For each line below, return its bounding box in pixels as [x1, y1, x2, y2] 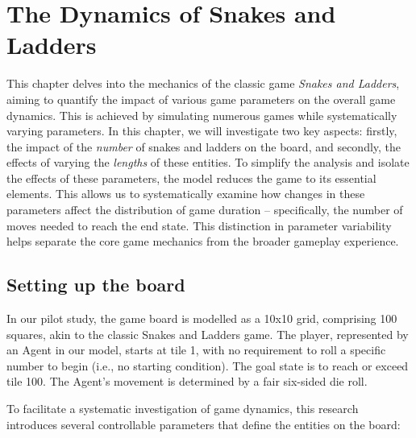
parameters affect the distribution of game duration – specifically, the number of [6, 201, 403, 218]
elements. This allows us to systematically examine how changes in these [6, 185, 365, 202]
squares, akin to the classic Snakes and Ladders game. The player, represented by [6, 325, 409, 342]
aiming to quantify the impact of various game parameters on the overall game [6, 90, 396, 107]
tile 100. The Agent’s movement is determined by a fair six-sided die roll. [6, 373, 368, 390]
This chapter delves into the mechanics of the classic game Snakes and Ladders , [6, 75, 400, 92]
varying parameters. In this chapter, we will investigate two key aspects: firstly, [6, 122, 397, 139]
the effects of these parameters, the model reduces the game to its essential [6, 169, 376, 186]
